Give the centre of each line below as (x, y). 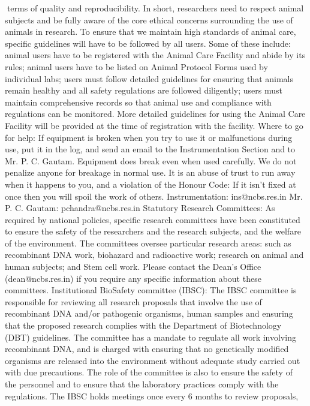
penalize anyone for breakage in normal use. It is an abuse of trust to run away (150, 172)
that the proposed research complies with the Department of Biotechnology (143, 325)
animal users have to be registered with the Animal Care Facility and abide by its (155, 55)
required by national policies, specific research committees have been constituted (153, 219)
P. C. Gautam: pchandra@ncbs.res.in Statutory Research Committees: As (140, 208)
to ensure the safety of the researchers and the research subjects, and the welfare (153, 231)
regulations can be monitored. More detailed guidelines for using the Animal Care (155, 114)
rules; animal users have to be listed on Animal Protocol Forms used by (136, 66)
